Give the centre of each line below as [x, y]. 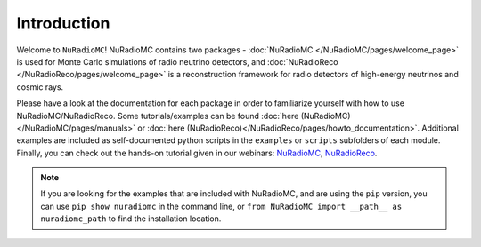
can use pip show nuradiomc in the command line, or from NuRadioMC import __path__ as [221, 206]
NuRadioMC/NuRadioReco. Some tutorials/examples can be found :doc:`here [158, 116]
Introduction [63, 23]
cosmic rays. [40, 87]
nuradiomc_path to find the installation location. [131, 219]
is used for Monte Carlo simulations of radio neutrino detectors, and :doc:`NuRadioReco [177, 61]
